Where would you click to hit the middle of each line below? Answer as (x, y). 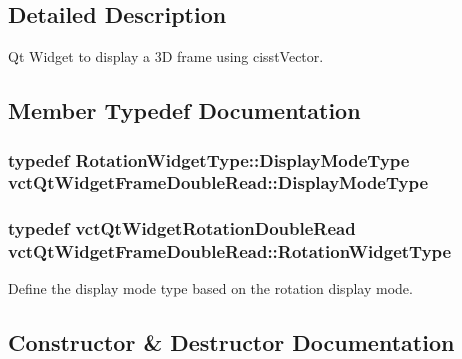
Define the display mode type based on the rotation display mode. (210, 288)
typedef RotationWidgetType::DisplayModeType (209, 159)
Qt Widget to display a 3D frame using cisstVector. (166, 56)
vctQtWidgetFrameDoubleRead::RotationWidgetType (230, 251)
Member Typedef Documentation (184, 110)
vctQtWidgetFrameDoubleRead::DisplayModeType (218, 182)
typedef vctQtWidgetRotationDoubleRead (182, 228)
